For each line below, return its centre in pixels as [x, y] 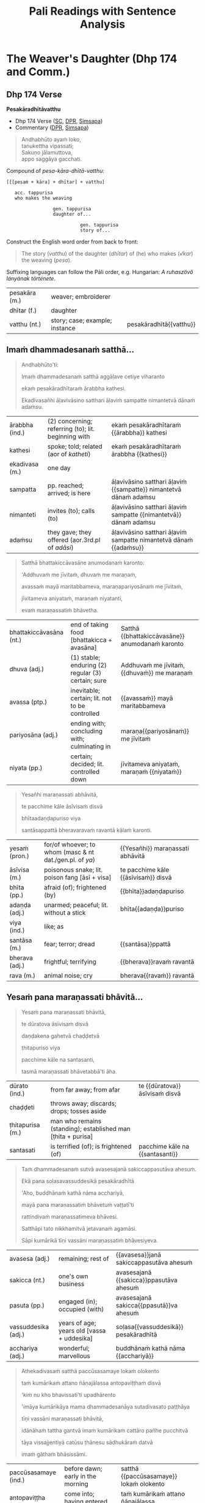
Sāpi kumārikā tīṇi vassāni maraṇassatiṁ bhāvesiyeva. [90, 1240]
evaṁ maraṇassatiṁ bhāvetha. [60, 610]
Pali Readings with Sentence [103, 11]
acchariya [23, 1348]
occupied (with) [81, 1309]
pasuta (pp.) [27, 1305]
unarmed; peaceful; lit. [76, 905]
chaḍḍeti [22, 1107]
